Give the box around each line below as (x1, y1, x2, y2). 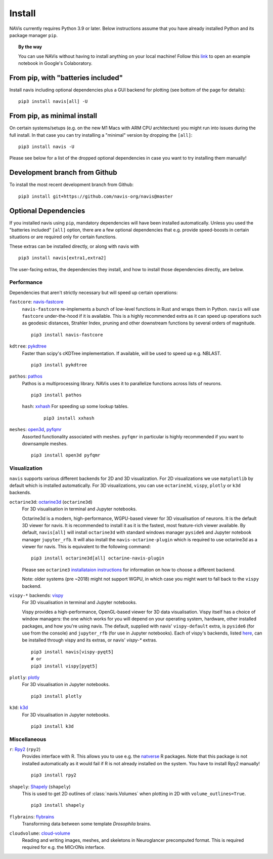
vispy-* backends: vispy (9, 592, 64, 599)
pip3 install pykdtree (31, 362, 87, 367)
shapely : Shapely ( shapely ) (9, 783, 71, 790)
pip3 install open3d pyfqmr (31, 453, 101, 458)
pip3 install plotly (31, 693, 82, 699)
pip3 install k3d (31, 723, 74, 729)
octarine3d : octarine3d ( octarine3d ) (9, 499, 93, 505)
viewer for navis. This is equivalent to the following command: (22, 544, 151, 550)
